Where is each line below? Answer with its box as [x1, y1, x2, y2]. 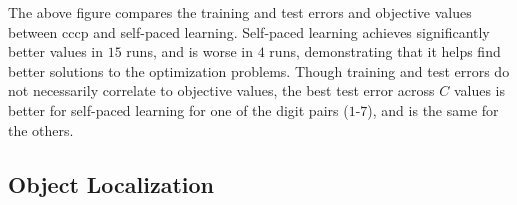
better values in [8, 41, 104, 62]
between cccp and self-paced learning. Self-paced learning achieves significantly [8, 21, 490, 42]
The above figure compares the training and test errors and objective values [8, 2, 472, 22]
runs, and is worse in [126, 41, 254, 62]
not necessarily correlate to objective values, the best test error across [8, 80, 435, 101]
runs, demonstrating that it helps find [269, 41, 501, 62]
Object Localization [8, 168, 215, 199]
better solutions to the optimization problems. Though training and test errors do [8, 60, 510, 81]
